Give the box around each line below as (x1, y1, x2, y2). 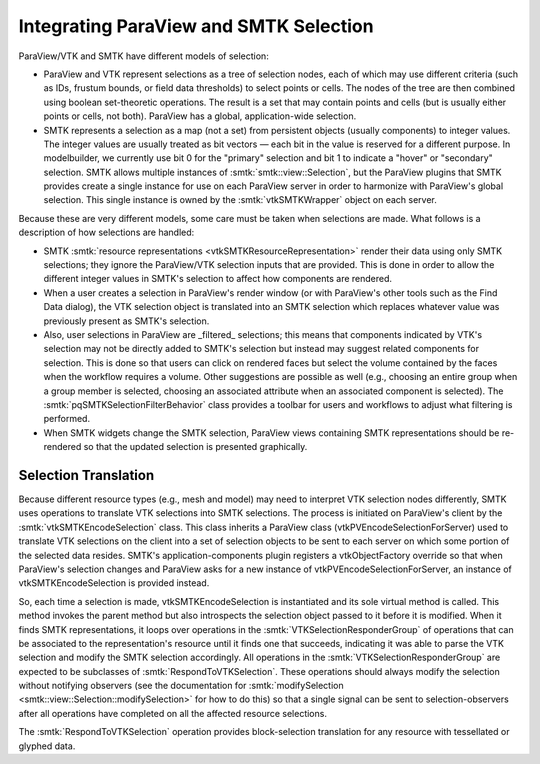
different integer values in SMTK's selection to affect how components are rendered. (43, 273, 393, 285)
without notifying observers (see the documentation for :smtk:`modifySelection (18, 680, 344, 692)
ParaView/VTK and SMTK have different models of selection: (18, 50, 269, 62)
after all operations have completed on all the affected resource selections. (18, 707, 327, 719)
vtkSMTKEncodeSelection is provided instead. (18, 577, 210, 589)
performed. (43, 413, 90, 425)
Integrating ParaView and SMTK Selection (18, 15, 374, 37)
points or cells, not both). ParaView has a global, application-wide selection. (43, 110, 357, 122)
